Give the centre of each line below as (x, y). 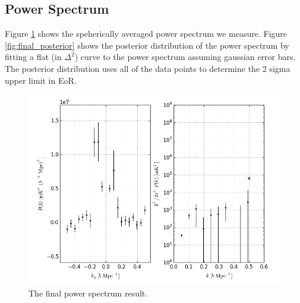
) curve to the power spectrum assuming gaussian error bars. (185, 57)
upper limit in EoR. (41, 80)
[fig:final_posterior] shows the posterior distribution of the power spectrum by (147, 45)
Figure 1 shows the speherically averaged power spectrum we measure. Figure (146, 34)
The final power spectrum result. (88, 293)
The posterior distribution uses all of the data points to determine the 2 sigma (148, 68)
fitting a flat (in (33, 57)
